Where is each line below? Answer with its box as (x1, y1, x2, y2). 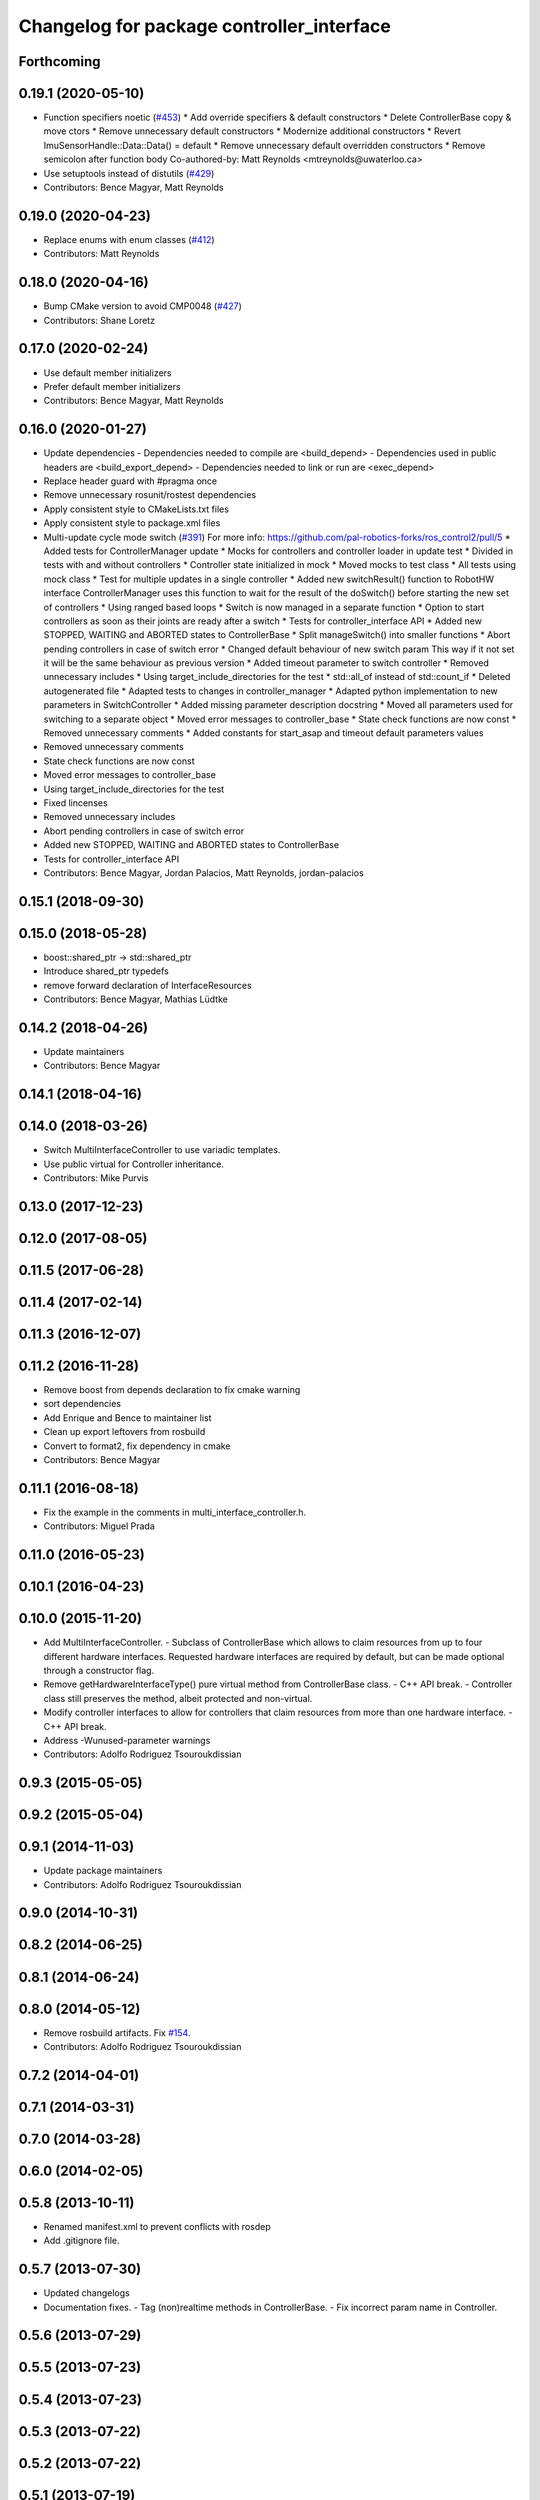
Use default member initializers (43, 366, 172, 379)
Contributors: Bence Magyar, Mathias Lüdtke (43, 993, 229, 1005)
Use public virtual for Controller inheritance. (43, 1158, 225, 1170)
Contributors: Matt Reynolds (43, 248, 160, 260)
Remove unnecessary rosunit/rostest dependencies (43, 489, 257, 501)
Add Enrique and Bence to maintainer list (43, 1411, 212, 1424)
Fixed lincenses (43, 796, 109, 809)
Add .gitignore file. (43, 2235, 120, 2247)
